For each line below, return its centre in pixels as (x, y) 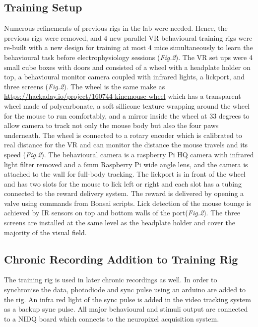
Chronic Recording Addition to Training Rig (121, 259)
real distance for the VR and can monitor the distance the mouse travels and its (126, 145)
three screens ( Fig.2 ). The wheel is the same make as (85, 86)
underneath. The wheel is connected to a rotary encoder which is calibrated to (123, 135)
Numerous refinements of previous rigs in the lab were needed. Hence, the (116, 28)
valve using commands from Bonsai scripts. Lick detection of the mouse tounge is (128, 203)
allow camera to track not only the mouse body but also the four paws (111, 125)
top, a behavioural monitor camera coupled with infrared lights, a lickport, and (124, 77)
